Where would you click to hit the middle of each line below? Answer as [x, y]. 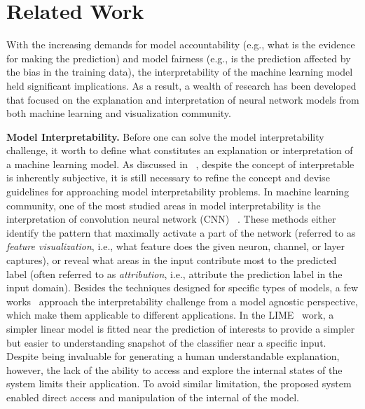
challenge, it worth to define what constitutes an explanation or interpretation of [180, 150]
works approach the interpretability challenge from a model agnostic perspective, [182, 301]
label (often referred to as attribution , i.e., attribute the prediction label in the [174, 273]
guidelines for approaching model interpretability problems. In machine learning [178, 192]
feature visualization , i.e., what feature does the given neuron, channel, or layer [175, 246]
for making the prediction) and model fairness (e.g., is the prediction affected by [179, 58]
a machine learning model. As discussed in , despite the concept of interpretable [180, 164]
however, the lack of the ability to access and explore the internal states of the [174, 369]
